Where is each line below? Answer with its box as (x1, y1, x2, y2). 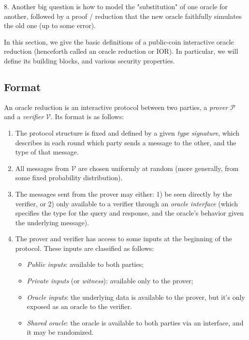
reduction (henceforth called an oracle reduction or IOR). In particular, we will (4, 46, 238, 56)
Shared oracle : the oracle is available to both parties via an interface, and (27, 317, 244, 327)
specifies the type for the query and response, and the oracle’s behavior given (15, 208, 244, 218)
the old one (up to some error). (4, 20, 96, 31)
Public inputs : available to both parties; (27, 259, 144, 269)
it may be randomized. (27, 327, 94, 337)
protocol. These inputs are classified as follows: (15, 243, 154, 253)
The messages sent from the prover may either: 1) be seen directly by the (15, 188, 232, 199)
